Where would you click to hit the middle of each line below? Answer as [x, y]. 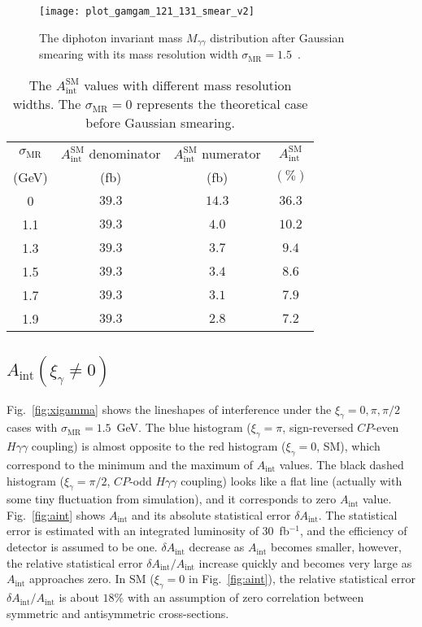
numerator [231, 153]
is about [79, 597]
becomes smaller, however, [336, 547]
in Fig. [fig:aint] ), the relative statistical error [302, 579]
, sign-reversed [318, 427]
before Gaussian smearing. [160, 122]
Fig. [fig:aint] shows [56, 514]
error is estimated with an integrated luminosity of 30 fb [148, 531]
